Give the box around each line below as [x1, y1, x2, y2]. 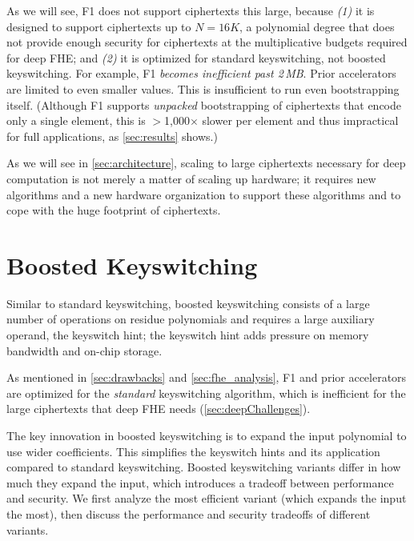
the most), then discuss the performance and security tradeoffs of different [6, 505, 371, 522]
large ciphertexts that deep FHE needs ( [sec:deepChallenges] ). [6, 400, 311, 417]
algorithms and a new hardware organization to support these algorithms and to [6, 186, 401, 202]
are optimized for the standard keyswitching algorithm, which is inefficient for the [6, 384, 406, 401]
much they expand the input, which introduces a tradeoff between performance [6, 474, 394, 491]
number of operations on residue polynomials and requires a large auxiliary [6, 311, 375, 327]
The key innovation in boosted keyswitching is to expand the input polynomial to [6, 427, 407, 443]
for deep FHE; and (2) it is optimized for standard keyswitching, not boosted [6, 49, 386, 66]
